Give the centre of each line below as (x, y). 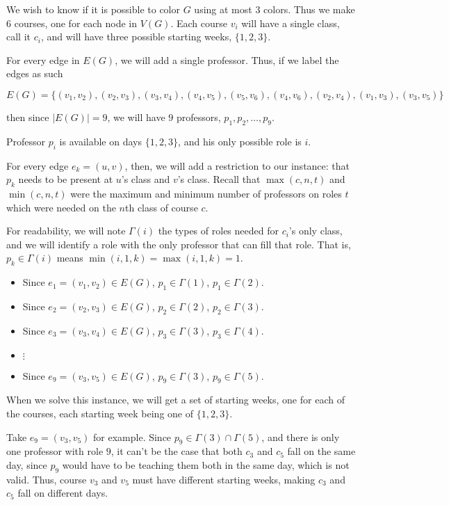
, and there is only (301, 436)
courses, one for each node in (76, 23)
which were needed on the (61, 207)
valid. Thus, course (47, 479)
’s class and (146, 179)
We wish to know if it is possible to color (93, 9)
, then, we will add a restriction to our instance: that (237, 165)
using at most (223, 9)
